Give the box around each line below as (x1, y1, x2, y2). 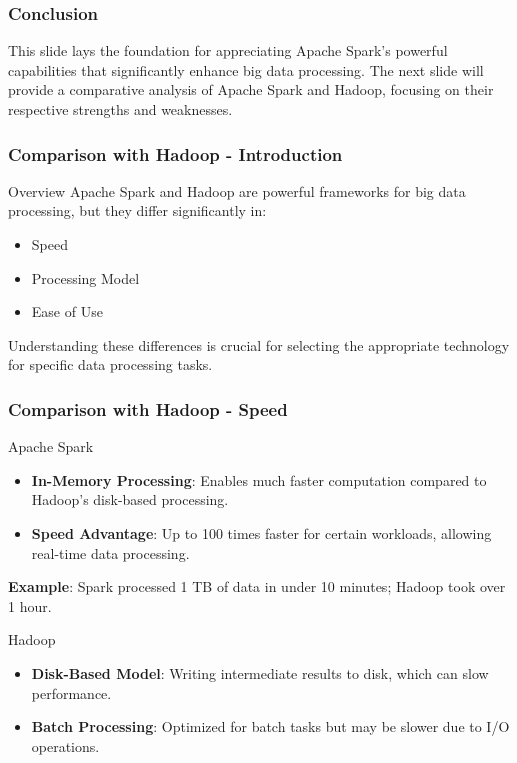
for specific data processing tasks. (8, 354, 213, 375)
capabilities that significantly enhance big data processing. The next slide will (8, 59, 484, 80)
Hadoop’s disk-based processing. (31, 489, 229, 510)
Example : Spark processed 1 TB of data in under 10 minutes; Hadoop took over (8, 576, 506, 597)
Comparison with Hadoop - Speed (8, 396, 288, 421)
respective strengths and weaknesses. (8, 99, 233, 119)
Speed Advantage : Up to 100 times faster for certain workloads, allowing (31, 522, 492, 543)
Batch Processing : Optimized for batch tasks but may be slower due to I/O (31, 716, 510, 737)
